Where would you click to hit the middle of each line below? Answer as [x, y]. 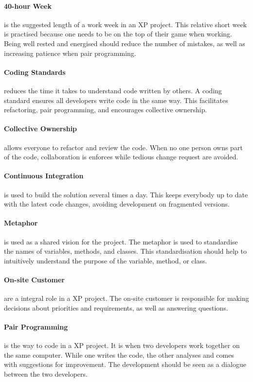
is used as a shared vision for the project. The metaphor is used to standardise [121, 241]
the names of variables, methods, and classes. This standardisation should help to [126, 251]
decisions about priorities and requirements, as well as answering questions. [116, 307]
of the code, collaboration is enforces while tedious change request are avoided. [121, 157]
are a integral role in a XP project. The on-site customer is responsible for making [126, 298]
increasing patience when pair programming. [70, 53]
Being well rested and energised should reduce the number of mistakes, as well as [125, 43]
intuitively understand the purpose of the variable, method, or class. [106, 260]
